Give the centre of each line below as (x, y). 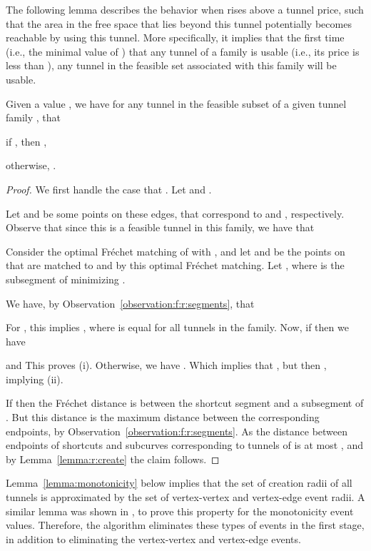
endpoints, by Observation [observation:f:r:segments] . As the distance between (177, 431)
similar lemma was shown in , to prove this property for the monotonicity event (180, 511)
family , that (34, 117)
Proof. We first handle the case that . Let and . (109, 189)
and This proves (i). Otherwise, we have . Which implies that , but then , (166, 365)
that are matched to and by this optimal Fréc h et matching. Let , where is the (175, 265)
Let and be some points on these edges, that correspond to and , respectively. (175, 213)
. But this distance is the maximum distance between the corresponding (163, 417)
